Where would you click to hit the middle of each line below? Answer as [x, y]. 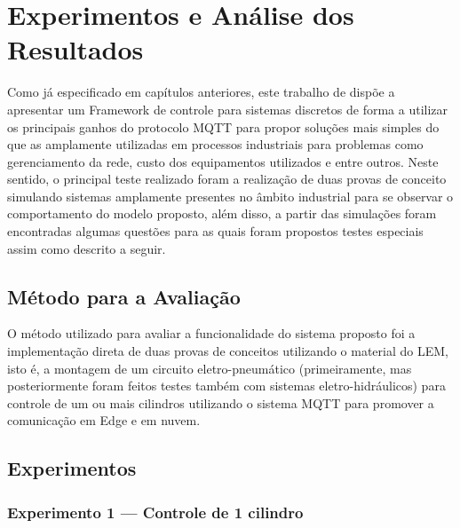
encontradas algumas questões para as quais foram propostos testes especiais [215, 231]
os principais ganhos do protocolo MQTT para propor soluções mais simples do [223, 126]
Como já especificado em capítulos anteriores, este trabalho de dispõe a [201, 92]
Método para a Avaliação [124, 296]
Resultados [75, 49]
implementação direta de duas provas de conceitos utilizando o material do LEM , [228, 351]
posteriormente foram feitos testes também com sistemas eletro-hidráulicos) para [226, 386]
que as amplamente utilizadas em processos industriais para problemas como [215, 144]
